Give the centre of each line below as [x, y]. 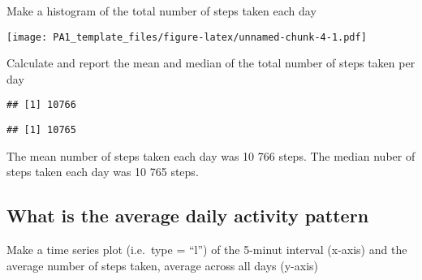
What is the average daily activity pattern [188, 215]
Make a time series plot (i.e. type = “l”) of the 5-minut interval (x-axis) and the [207, 250]
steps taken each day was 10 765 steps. [103, 172]
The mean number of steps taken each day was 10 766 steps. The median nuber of [211, 155]
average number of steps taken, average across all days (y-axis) [163, 265]
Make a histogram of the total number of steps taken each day [161, 11]
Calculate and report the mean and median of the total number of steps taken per [211, 63]
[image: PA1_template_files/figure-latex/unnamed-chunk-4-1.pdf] [187, 37]
